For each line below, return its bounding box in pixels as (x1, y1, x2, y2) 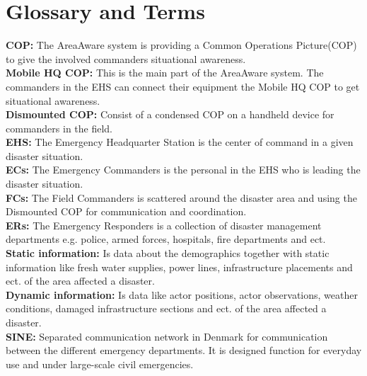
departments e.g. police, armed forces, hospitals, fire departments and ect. (6, 232, 326, 246)
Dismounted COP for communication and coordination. (6, 204, 247, 219)
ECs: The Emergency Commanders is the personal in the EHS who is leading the (6, 162, 361, 177)
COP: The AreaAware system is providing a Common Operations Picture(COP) (6, 38, 357, 52)
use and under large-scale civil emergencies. (6, 356, 194, 371)
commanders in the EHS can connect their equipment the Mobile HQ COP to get (6, 79, 360, 93)
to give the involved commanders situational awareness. (6, 51, 246, 66)
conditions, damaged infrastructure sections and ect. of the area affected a (6, 301, 327, 316)
